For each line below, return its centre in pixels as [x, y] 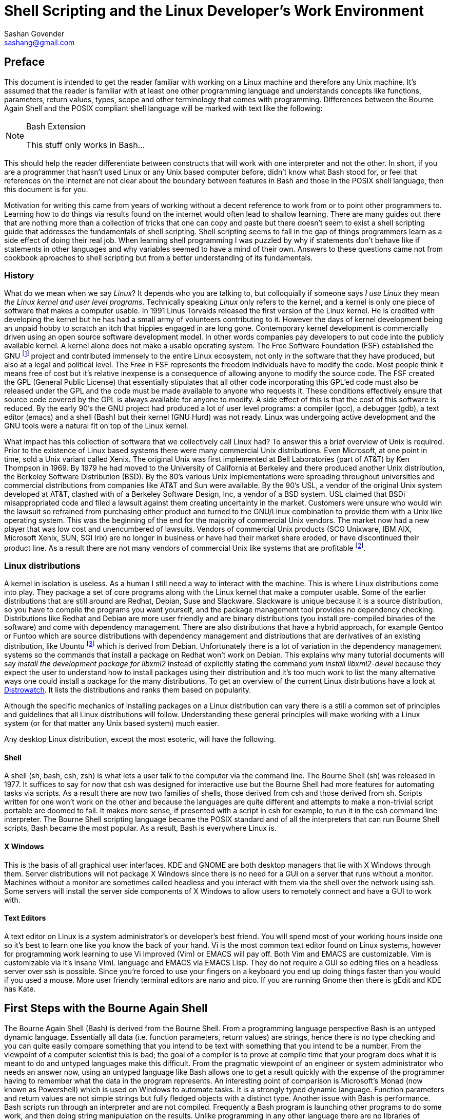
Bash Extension [56, 126]
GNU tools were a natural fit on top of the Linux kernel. [96, 426]
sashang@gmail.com [40, 42]
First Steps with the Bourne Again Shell [106, 1009]
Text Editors [25, 918]
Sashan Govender [34, 33]
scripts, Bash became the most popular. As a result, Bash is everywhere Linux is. [140, 828]
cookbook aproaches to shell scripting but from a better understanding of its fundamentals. [159, 257]
